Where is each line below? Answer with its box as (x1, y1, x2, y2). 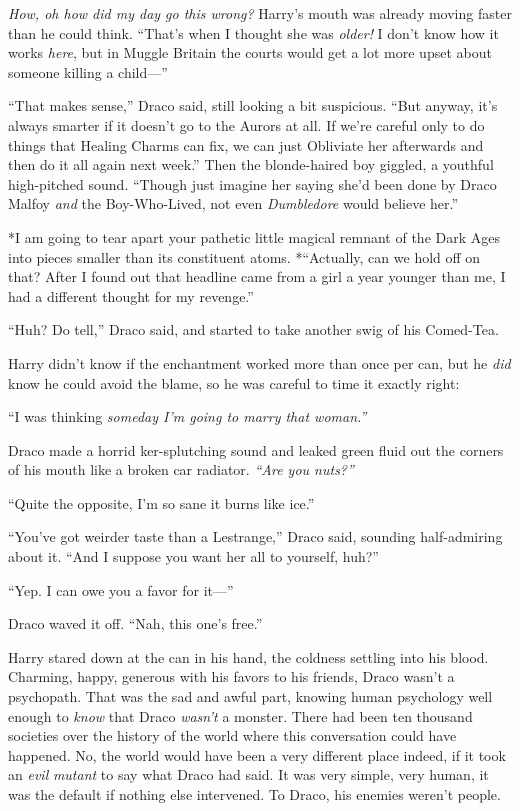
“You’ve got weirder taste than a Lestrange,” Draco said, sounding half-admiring (8, 526, 503, 547)
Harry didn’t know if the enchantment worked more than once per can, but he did (8, 352, 511, 373)
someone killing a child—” (8, 61, 168, 82)
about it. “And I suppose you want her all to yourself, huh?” (8, 546, 379, 567)
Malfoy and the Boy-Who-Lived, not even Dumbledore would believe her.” (8, 193, 459, 214)
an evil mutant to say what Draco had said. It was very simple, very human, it (8, 764, 489, 785)
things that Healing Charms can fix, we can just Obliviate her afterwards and (8, 134, 484, 155)
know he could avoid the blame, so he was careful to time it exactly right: (8, 372, 460, 393)
